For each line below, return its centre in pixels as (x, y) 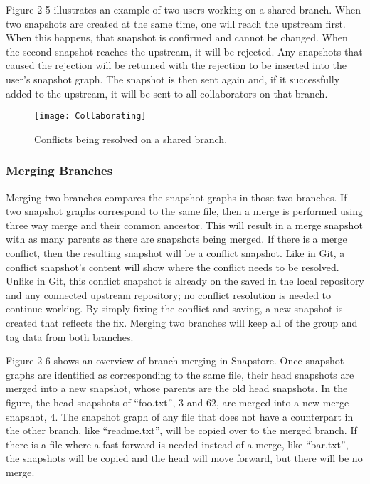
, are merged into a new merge (282, 402)
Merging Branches (59, 170)
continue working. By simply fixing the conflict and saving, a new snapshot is (174, 309)
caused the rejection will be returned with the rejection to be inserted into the (176, 65)
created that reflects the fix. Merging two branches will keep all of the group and (182, 322)
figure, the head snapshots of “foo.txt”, (91, 402)
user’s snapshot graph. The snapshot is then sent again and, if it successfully (173, 79)
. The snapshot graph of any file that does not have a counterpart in (204, 416)
